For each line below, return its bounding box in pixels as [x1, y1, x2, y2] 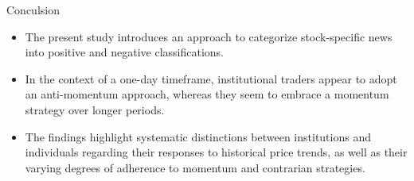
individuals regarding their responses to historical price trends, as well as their [25, 144, 408, 160]
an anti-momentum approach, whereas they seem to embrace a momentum [25, 86, 389, 102]
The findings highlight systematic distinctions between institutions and [25, 128, 371, 144]
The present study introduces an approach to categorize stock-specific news [25, 28, 393, 44]
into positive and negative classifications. [25, 44, 224, 60]
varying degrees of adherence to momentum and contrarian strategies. [25, 159, 365, 175]
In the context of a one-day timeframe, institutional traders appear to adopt [25, 70, 397, 87]
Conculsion [6, 2, 60, 17]
